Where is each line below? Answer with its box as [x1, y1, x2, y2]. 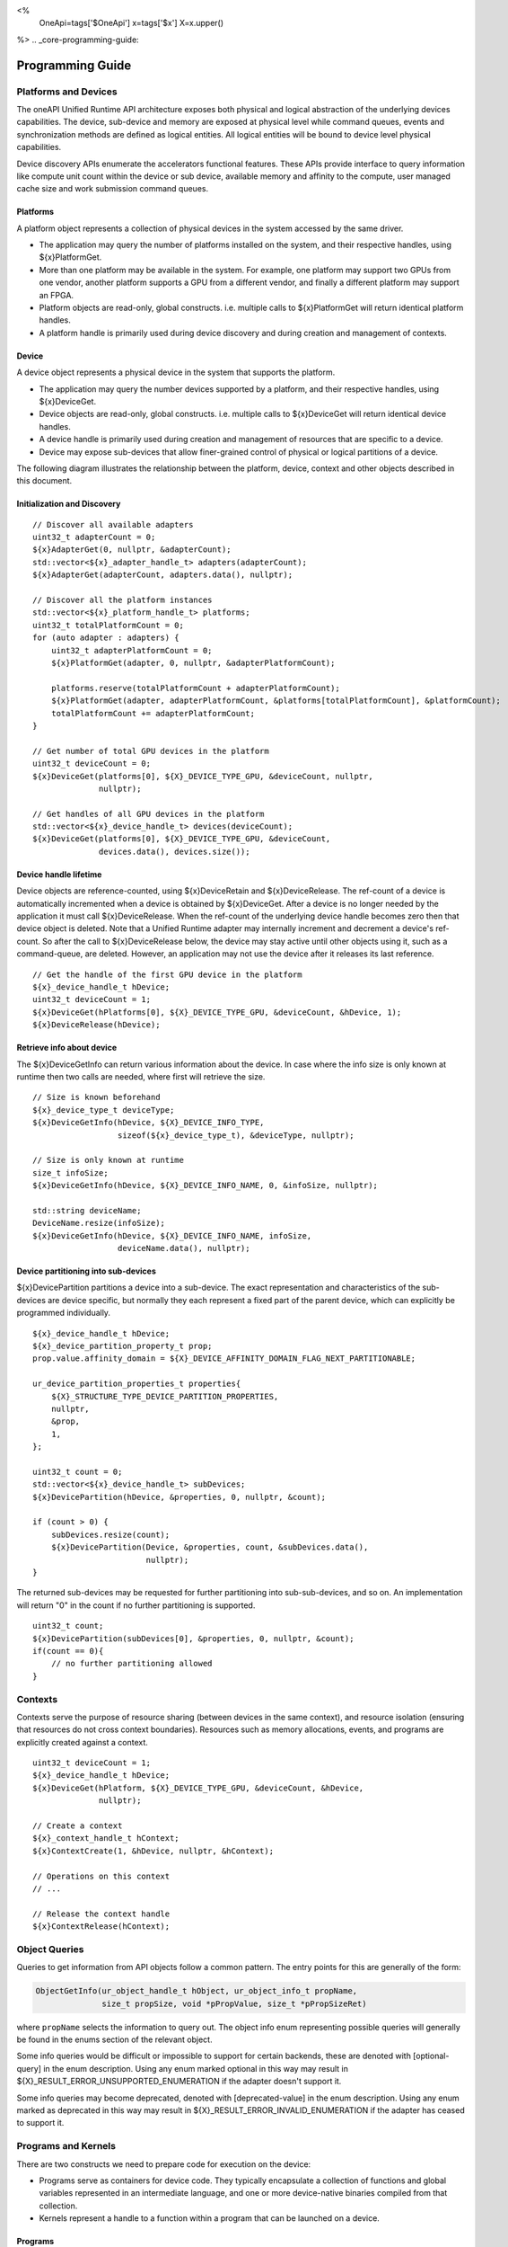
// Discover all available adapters [32, 520, 194, 529]
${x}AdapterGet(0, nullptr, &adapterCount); [32, 545, 232, 555]
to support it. [16, 2118, 65, 2128]
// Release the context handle [32, 1908, 171, 1919]
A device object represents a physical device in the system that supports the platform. [16, 367, 336, 377]
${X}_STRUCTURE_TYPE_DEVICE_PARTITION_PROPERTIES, [50, 1391, 279, 1401]
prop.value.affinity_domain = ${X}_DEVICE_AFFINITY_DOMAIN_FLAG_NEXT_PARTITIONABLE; [32, 1354, 416, 1363]
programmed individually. [16, 1308, 111, 1319]
